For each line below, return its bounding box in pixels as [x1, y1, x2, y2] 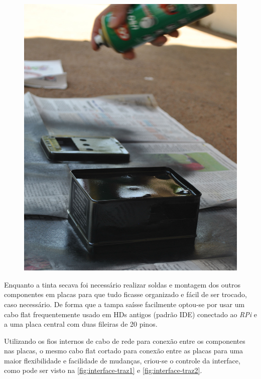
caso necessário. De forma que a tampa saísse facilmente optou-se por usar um [4, 299, 245, 309]
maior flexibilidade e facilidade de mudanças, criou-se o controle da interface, [4, 355, 240, 365]
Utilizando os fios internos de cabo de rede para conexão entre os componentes [4, 335, 245, 346]
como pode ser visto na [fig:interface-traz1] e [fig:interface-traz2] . [4, 365, 202, 375]
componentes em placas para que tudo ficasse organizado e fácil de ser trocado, [4, 289, 247, 300]
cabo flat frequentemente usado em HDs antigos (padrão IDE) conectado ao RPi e [4, 309, 257, 319]
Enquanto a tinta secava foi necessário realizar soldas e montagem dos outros [4, 279, 241, 290]
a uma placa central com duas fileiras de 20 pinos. [4, 319, 158, 329]
